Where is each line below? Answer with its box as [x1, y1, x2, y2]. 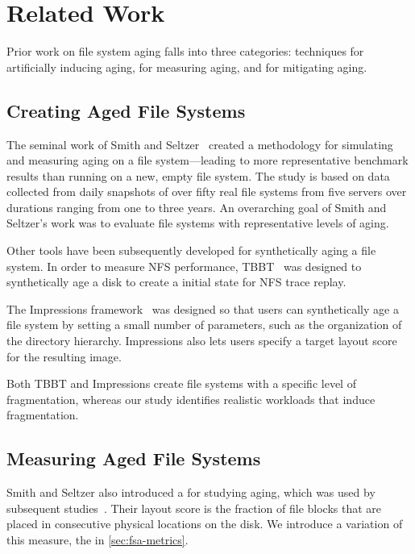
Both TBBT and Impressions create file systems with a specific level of [6, 375, 356, 392]
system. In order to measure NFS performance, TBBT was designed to [6, 257, 362, 274]
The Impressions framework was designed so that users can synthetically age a [6, 300, 399, 317]
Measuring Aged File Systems [6, 446, 261, 471]
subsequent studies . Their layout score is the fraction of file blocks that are [6, 499, 382, 516]
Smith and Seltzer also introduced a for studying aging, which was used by [6, 484, 376, 501]
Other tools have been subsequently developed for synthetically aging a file [6, 242, 376, 259]
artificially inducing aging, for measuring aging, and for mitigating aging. [6, 58, 367, 75]
